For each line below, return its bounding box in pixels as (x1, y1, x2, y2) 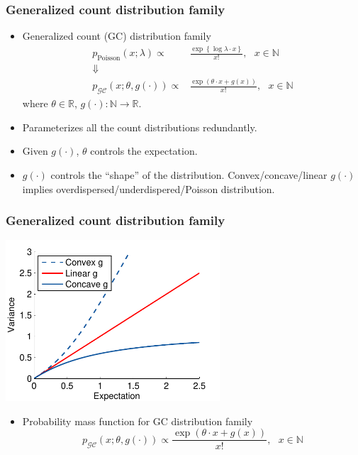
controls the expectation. (90, 143, 198, 158)
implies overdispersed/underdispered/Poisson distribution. (22, 181, 275, 196)
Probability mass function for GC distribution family (22, 413, 253, 428)
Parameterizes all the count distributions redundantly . (22, 119, 257, 134)
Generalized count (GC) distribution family (22, 28, 211, 43)
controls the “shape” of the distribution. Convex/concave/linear (50, 167, 328, 182)
